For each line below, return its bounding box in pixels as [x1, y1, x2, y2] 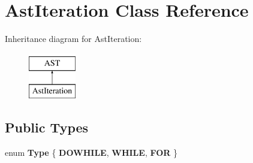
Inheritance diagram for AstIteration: [5, 32, 142, 45]
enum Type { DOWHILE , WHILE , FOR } [5, 146, 177, 159]
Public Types [5, 118, 89, 137]
